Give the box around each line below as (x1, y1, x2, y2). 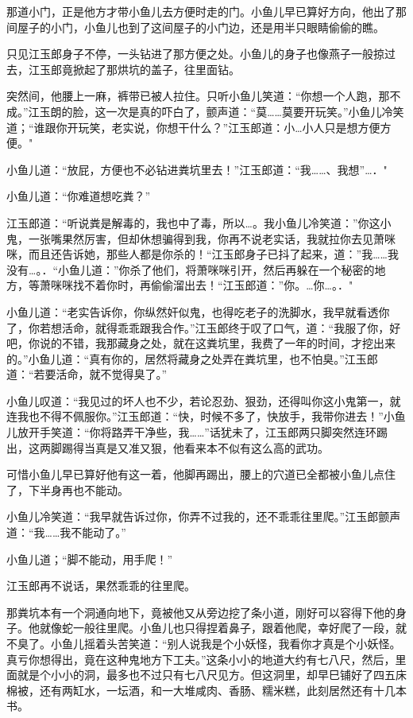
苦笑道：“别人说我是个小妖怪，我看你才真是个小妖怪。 (117, 635, 401, 651)
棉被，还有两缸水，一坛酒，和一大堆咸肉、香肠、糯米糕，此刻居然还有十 (6, 681, 384, 698)
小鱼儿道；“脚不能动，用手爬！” (6, 550, 173, 567)
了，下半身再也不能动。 (6, 481, 129, 498)
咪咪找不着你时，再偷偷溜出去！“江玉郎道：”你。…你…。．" (50, 277, 353, 293)
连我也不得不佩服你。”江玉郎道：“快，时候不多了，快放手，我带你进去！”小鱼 (6, 408, 406, 425)
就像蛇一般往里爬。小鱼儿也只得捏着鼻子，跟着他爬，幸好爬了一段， (39, 619, 396, 636)
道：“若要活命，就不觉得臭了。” (6, 366, 168, 382)
